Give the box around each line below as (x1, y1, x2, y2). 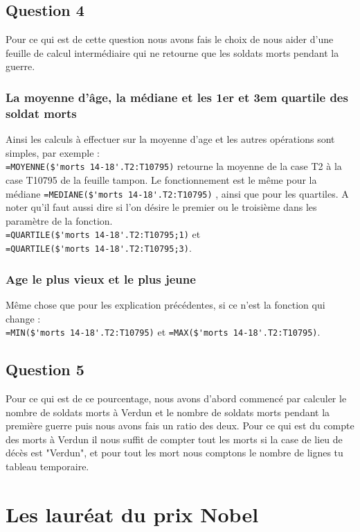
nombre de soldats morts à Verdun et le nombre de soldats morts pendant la (6, 404, 330, 419)
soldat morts (6, 104, 77, 121)
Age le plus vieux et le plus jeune (6, 270, 196, 287)
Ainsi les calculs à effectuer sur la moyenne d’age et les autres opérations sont (6, 132, 335, 146)
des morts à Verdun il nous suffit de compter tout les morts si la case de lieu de (6, 431, 343, 446)
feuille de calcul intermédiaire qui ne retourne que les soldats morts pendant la (6, 45, 339, 60)
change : (6, 311, 41, 325)
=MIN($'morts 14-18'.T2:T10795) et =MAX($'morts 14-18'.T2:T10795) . (6, 325, 321, 339)
